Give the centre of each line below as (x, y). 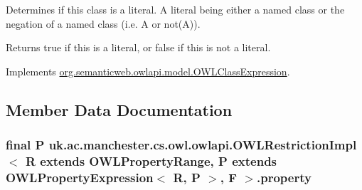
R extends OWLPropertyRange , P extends (151, 161)
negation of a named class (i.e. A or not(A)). (103, 23)
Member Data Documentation (119, 109)
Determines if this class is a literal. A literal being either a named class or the (175, 9)
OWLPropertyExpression (80, 177)
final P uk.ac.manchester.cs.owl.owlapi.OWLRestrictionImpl (181, 145)
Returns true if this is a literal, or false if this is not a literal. (138, 47)
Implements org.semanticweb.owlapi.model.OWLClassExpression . (148, 71)
